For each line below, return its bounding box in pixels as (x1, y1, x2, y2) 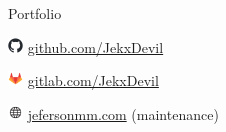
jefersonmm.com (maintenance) (27, 104, 219, 125)
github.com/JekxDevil (27, 36, 164, 57)
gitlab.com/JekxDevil (27, 70, 159, 91)
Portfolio (8, 3, 62, 23)
